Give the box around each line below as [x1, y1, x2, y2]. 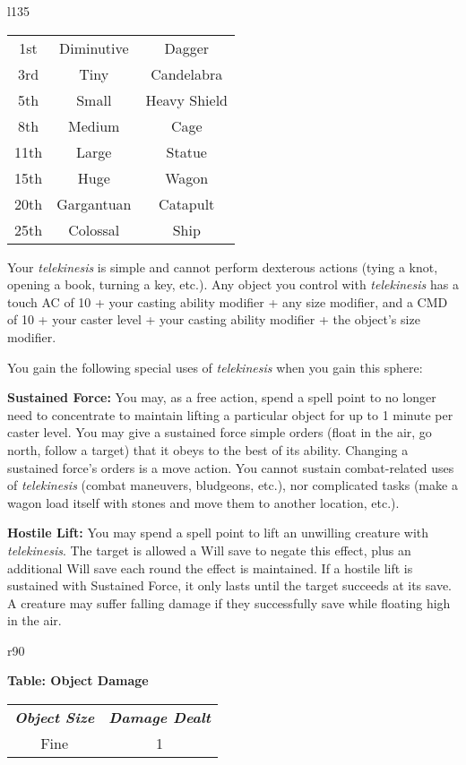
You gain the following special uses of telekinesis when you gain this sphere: [7, 357, 423, 376]
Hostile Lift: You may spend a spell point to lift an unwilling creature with [7, 523, 428, 542]
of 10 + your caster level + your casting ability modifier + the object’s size [7, 310, 420, 329]
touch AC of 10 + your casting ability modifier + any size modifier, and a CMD [7, 292, 448, 311]
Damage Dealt [108, 707, 211, 728]
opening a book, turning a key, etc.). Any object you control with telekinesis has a [7, 275, 459, 294]
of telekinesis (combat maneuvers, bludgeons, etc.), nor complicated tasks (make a [7, 476, 458, 494]
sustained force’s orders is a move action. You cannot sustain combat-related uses [7, 458, 454, 477]
